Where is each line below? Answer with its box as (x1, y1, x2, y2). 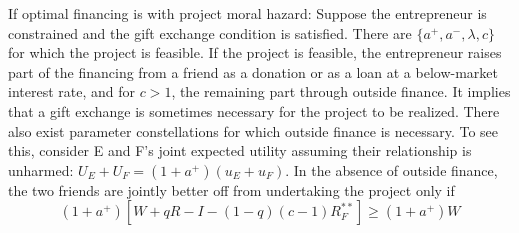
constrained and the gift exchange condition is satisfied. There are (8, 22, 412, 43)
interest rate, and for (8, 81, 135, 102)
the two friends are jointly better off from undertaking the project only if (8, 179, 455, 200)
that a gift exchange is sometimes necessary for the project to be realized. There (8, 100, 500, 121)
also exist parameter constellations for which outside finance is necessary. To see (8, 120, 499, 141)
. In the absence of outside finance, (285, 159, 498, 180)
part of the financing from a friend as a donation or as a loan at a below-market (8, 61, 498, 82)
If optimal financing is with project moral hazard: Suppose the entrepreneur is (8, 3, 487, 23)
